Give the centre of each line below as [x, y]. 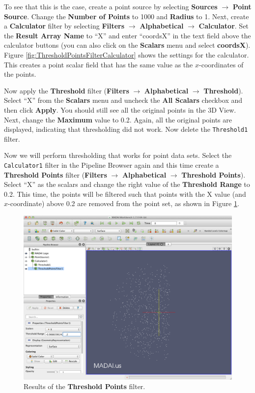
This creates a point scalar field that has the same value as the [99, 64]
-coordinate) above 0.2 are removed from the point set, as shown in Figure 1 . [124, 203]
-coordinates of [221, 64]
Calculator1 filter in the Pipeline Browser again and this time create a [112, 165]
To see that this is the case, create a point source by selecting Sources [111, 6]
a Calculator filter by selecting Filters [64, 26]
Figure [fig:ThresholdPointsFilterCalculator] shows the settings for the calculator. [127, 54]
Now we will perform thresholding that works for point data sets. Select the [118, 155]
